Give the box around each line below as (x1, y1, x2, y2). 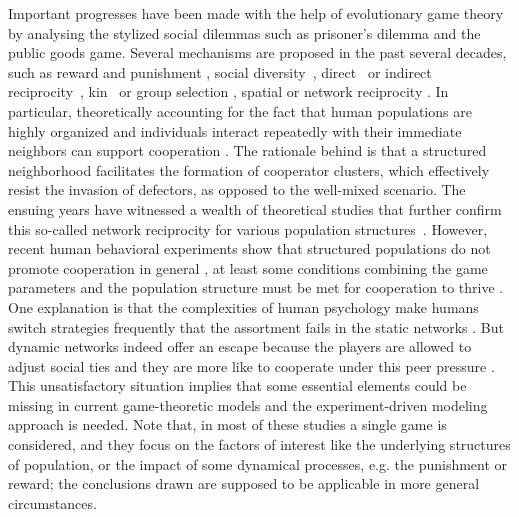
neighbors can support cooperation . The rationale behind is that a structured (8, 140, 487, 161)
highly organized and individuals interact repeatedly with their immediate (8, 120, 462, 141)
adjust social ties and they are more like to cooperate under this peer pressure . (8, 355, 495, 376)
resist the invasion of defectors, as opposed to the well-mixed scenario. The (8, 179, 466, 200)
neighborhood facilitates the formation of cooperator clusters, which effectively (8, 159, 490, 180)
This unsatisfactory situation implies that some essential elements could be (8, 375, 467, 396)
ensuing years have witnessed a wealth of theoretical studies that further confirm (8, 198, 502, 219)
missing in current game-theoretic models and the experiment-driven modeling (8, 394, 488, 415)
